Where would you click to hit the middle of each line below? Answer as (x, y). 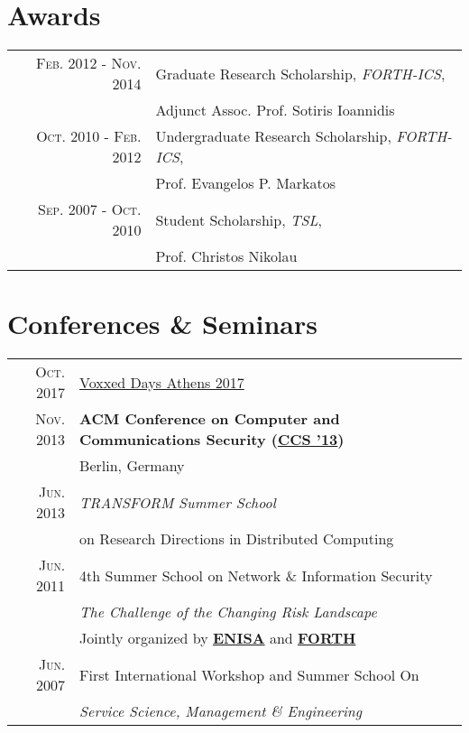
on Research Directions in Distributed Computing (237, 539)
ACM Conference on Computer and (210, 419)
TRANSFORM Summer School (178, 502)
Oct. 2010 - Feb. (89, 136)
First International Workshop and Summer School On (249, 674)
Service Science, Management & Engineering (221, 711)
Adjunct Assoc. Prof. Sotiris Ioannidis (275, 110)
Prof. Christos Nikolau (226, 256)
